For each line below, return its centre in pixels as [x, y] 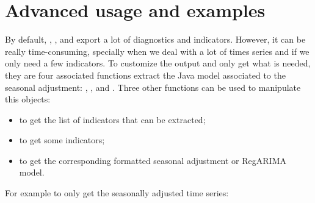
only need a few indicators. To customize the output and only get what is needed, [158, 63]
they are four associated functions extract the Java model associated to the [145, 75]
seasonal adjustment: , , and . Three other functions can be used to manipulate [153, 87]
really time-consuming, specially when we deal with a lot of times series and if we [157, 51]
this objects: [28, 99]
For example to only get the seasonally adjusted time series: [117, 193]
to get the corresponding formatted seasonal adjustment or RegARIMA [153, 160]
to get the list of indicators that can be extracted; [112, 119]
